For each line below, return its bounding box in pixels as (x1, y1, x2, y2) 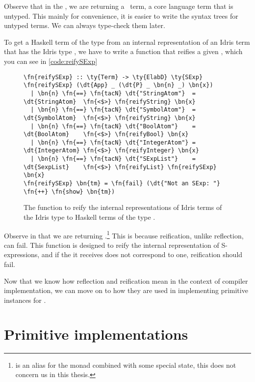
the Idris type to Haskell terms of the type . (24, 212, 155, 222)
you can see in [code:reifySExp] (4, 56, 98, 66)
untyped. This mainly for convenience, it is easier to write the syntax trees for (4, 10, 238, 21)
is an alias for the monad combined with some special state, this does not (15, 359, 236, 370)
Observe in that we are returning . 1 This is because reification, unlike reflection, (4, 229, 244, 240)
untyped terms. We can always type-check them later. (4, 20, 165, 30)
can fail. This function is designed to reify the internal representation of (4, 239, 219, 250)
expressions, (4, 249, 40, 260)
